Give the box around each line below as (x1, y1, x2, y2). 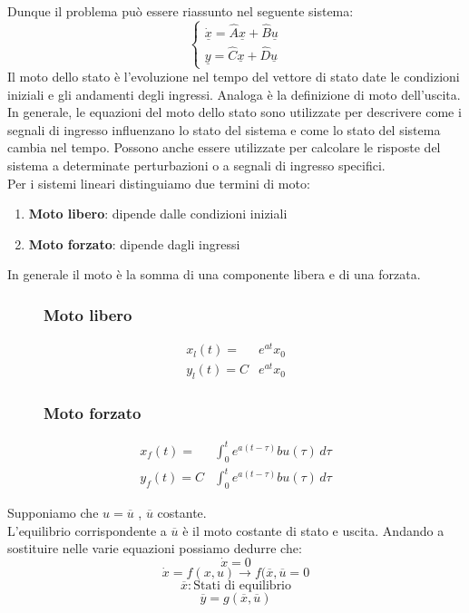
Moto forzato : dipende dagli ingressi (28, 234, 240, 253)
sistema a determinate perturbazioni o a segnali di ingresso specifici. (7, 156, 386, 174)
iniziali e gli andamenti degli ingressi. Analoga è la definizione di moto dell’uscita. (7, 84, 461, 103)
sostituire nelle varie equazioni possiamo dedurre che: (7, 539, 302, 558)
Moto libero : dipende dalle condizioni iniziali (28, 204, 288, 223)
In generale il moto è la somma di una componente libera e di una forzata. (7, 265, 421, 284)
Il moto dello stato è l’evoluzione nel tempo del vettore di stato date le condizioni (7, 67, 460, 86)
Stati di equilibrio (193, 579, 292, 593)
